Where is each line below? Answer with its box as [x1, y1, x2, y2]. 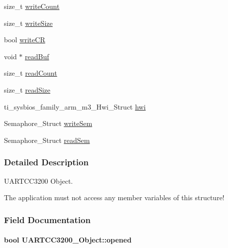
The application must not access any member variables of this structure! [4, 192, 225, 203]
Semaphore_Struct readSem [4, 134, 90, 145]
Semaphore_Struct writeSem [4, 118, 93, 128]
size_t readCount [4, 68, 57, 78]
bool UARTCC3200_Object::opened [4, 235, 132, 245]
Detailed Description [4, 156, 89, 168]
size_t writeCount [4, 1, 60, 11]
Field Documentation [4, 213, 91, 226]
